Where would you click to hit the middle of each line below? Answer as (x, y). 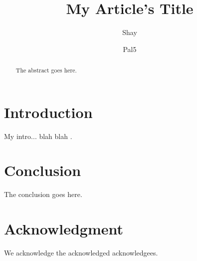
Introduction (48, 112)
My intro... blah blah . (38, 136)
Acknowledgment (64, 229)
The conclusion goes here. (43, 194)
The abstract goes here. (46, 70)
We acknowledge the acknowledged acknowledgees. (81, 253)
